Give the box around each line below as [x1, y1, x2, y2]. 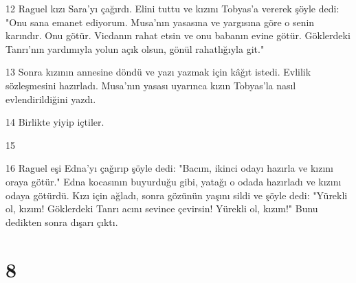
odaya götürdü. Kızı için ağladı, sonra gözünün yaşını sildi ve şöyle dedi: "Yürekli [5, 188, 348, 202]
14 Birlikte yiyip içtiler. [5, 115, 104, 129]
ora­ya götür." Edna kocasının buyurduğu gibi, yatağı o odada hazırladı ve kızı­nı [5, 174, 342, 188]
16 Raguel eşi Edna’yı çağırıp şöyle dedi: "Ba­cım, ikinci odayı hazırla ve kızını [5, 161, 334, 175]
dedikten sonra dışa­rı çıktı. [5, 214, 118, 229]
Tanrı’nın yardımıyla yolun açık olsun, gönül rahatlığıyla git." [5, 41, 265, 56]
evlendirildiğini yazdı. [5, 91, 96, 106]
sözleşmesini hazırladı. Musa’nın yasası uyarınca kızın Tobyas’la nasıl [5, 78, 296, 92]
